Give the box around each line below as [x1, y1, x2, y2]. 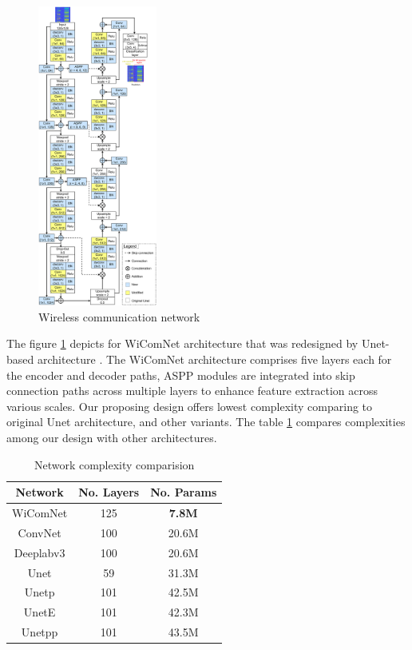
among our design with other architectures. [6, 429, 217, 446]
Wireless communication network [38, 308, 200, 325]
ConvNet [18, 524, 61, 540]
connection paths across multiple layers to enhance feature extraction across [6, 382, 378, 399]
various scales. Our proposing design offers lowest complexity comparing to [6, 397, 373, 414]
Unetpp [21, 624, 58, 640]
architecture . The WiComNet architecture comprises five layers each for [37, 351, 392, 368]
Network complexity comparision [34, 456, 195, 473]
